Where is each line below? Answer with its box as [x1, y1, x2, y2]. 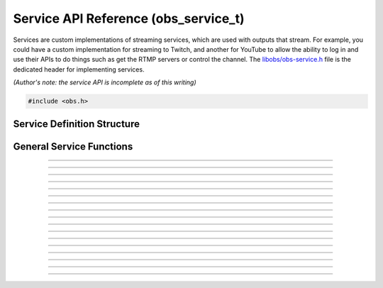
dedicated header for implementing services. [13, 65, 145, 74]
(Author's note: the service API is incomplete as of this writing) [13, 78, 196, 87]
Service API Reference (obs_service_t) [13, 11, 245, 26]
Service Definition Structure [13, 118, 140, 130]
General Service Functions [13, 140, 133, 153]
